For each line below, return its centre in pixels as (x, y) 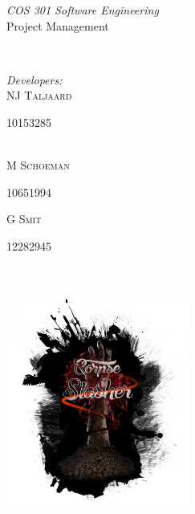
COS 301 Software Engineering (83, 10)
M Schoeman (38, 165)
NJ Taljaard (39, 95)
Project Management (58, 25)
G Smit (24, 219)
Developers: (35, 79)
